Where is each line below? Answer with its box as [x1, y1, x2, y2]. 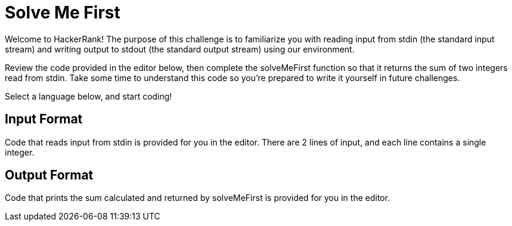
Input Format [5, 112, 83, 127]
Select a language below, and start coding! [5, 91, 172, 101]
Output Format [5, 168, 94, 183]
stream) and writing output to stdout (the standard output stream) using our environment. [5, 44, 355, 54]
